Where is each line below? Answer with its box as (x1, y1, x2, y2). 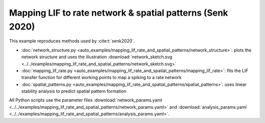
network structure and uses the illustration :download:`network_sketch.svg (21, 54, 173, 60)
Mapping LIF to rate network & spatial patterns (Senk (9, 7, 228, 18)
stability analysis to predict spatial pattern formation (21, 88, 127, 94)
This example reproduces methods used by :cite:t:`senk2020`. (9, 38, 135, 44)
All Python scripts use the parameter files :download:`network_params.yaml (9, 97, 162, 103)
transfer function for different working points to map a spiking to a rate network (21, 74, 182, 80)
